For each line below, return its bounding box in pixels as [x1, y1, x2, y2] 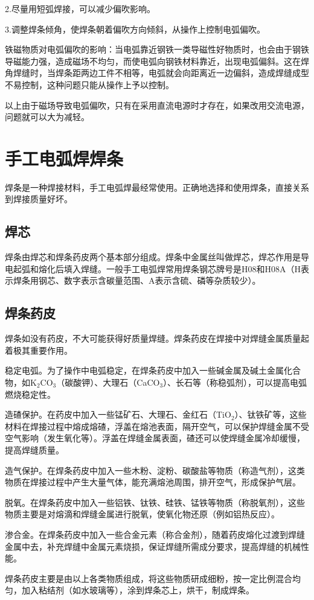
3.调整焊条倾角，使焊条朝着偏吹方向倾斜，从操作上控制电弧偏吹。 [5, 22, 265, 35]
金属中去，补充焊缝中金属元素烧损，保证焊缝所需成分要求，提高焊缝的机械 [5, 540, 301, 552]
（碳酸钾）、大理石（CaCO [56, 376, 160, 389]
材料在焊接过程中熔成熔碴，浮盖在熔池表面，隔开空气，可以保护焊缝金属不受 [5, 420, 309, 432]
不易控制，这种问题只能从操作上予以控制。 [5, 78, 174, 91]
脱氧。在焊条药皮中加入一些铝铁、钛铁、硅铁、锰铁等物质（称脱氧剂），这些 [5, 496, 305, 508]
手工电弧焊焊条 [5, 145, 124, 170]
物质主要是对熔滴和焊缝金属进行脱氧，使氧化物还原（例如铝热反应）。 [5, 508, 280, 520]
